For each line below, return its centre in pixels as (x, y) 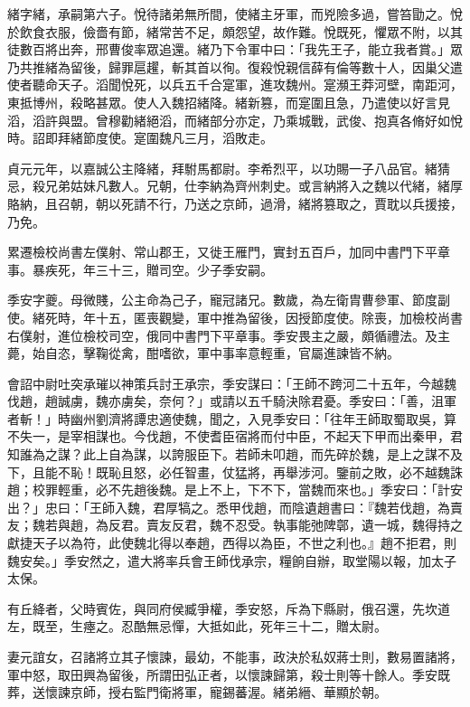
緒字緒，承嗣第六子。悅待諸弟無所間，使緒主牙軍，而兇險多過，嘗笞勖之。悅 (235, 14)
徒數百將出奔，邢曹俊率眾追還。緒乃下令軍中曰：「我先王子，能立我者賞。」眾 (235, 49)
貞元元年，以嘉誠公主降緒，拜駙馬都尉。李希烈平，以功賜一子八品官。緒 (222, 168)
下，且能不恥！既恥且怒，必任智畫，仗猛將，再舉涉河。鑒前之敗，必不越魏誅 (235, 471)
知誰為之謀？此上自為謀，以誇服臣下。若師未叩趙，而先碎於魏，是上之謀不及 (235, 454)
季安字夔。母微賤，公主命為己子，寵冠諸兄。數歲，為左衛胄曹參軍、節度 (222, 300)
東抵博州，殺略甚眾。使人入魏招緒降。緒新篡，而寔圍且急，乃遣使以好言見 (229, 102)
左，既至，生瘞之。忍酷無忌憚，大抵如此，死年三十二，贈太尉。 (197, 626)
